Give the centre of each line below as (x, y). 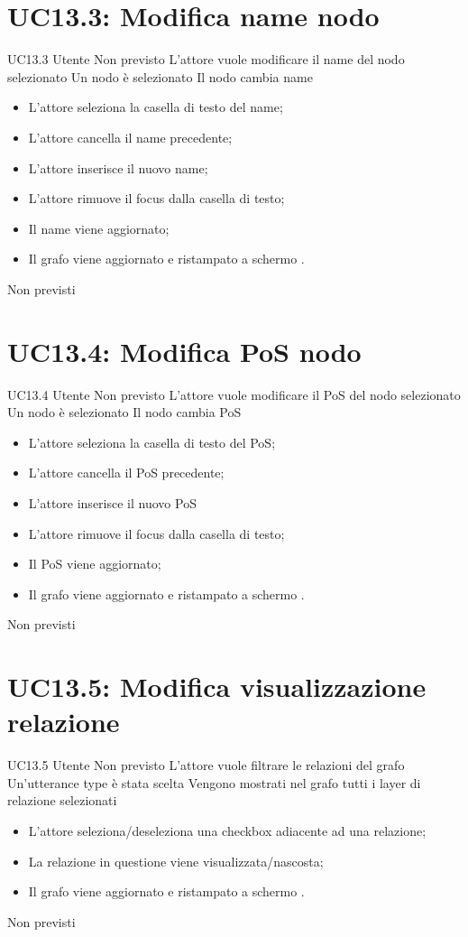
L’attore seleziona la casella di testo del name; (156, 107)
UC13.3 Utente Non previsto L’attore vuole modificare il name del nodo (206, 59)
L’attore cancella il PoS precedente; (126, 473)
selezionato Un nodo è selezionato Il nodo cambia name (160, 76)
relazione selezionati (62, 800)
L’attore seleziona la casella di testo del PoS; (152, 442)
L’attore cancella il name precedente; (130, 137)
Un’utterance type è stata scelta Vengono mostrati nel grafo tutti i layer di (214, 782)
